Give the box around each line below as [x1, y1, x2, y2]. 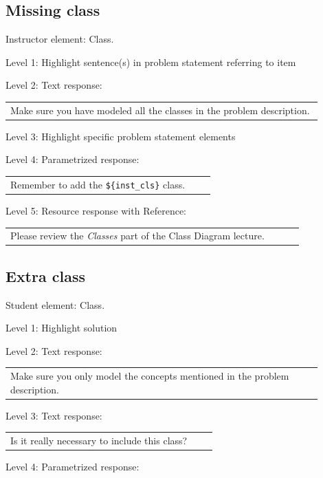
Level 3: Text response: [5, 408, 102, 422]
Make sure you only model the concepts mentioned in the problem [10, 369, 289, 383]
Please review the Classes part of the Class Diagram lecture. [10, 228, 265, 243]
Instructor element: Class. [5, 32, 114, 46]
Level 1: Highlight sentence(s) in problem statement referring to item [5, 54, 296, 69]
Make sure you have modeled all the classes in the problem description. [10, 102, 310, 117]
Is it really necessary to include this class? [10, 433, 188, 448]
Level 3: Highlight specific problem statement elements [5, 129, 236, 143]
